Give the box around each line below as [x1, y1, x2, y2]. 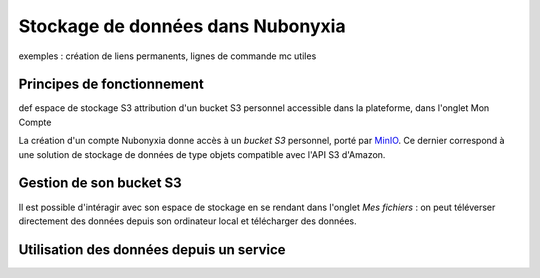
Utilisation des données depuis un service [18, 241, 286, 258]
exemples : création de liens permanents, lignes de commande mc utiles [18, 50, 317, 62]
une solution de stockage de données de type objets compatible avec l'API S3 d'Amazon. [18, 148, 386, 160]
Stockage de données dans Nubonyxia [18, 15, 346, 37]
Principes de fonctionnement [18, 76, 204, 93]
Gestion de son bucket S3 [18, 175, 182, 192]
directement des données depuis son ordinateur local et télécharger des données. [18, 215, 357, 227]
